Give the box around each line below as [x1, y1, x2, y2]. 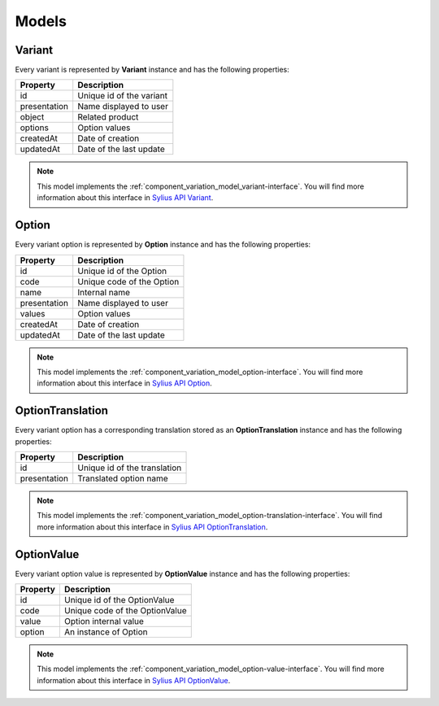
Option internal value [63, 616, 144, 627]
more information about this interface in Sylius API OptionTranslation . [37, 521, 268, 532]
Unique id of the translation [77, 462, 182, 473]
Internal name [77, 286, 130, 298]
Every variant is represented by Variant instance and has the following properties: [15, 65, 290, 75]
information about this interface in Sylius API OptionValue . [37, 675, 231, 685]
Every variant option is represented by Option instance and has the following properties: [15, 240, 311, 250]
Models [15, 12, 67, 30]
